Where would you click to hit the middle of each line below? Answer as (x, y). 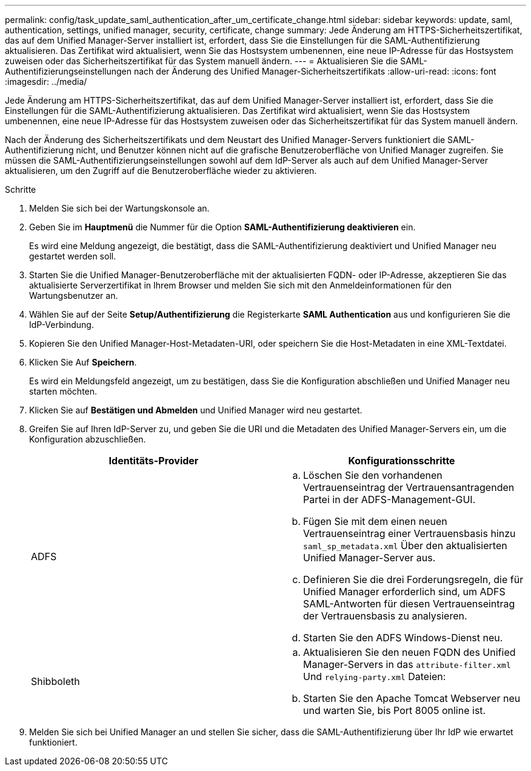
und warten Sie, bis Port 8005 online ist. (395, 710)
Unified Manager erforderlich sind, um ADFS (404, 592)
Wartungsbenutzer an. (74, 295)
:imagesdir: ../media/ (46, 82)
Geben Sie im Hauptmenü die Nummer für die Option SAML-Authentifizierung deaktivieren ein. (222, 227)
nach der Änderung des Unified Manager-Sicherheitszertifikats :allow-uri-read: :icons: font (315, 71)
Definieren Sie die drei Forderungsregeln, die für (413, 579)
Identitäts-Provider (154, 461)
